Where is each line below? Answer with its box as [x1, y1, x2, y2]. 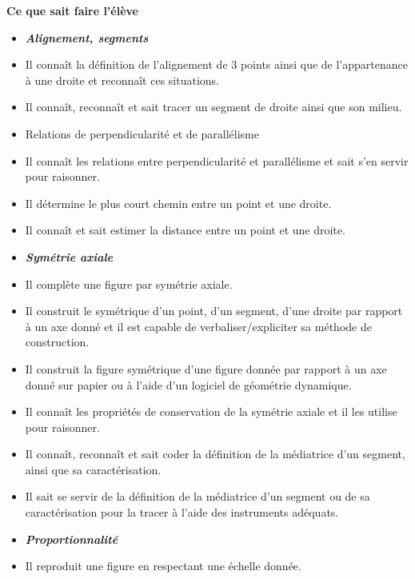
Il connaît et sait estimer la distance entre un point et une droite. [25, 222, 345, 238]
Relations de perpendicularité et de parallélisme [25, 125, 259, 142]
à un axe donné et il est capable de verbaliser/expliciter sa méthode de [25, 317, 372, 334]
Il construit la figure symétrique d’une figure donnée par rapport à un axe [25, 360, 387, 377]
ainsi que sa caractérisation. [25, 461, 162, 477]
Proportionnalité [25, 530, 118, 547]
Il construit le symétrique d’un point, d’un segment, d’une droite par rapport [25, 302, 403, 319]
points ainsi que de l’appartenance [240, 56, 408, 73]
